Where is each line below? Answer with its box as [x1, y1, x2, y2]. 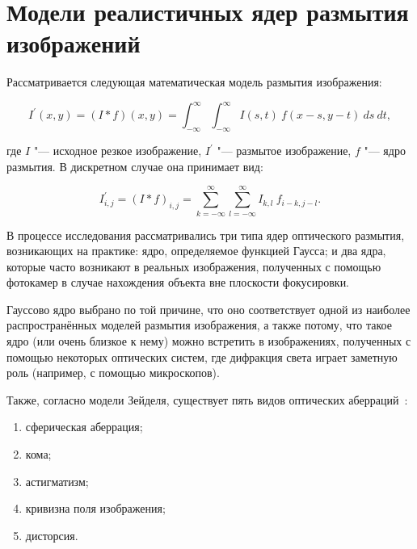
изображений [6, 27, 141, 60]
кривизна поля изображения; [25, 500, 166, 517]
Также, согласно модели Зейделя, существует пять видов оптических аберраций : [6, 391, 408, 408]
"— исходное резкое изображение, [33, 142, 202, 159]
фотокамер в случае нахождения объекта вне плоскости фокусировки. [6, 274, 350, 291]
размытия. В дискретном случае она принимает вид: [6, 157, 263, 174]
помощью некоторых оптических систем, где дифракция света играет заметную [6, 348, 398, 365]
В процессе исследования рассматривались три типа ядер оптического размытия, [6, 226, 405, 243]
